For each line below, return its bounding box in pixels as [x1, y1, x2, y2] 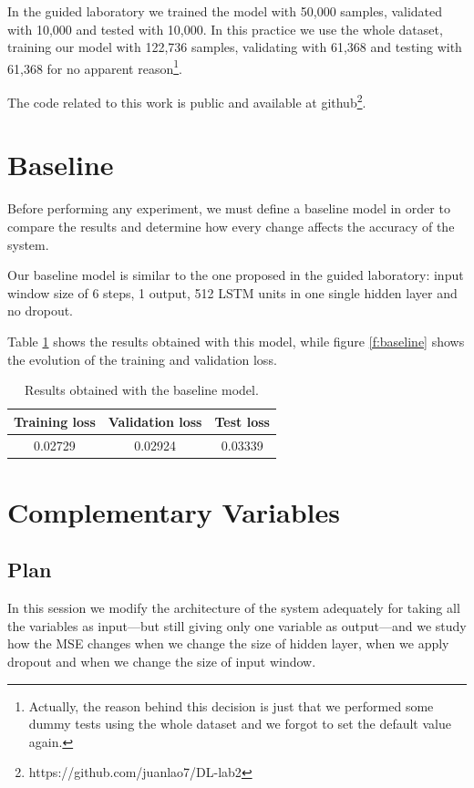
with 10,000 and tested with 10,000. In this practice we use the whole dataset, [7, 19, 443, 38]
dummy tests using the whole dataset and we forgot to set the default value [28, 714, 451, 733]
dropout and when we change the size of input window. [7, 652, 316, 671]
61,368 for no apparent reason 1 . [7, 56, 182, 78]
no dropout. [7, 301, 74, 320]
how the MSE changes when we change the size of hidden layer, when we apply [7, 634, 449, 653]
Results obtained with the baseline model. [25, 380, 259, 399]
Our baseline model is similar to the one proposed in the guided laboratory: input [7, 265, 464, 285]
